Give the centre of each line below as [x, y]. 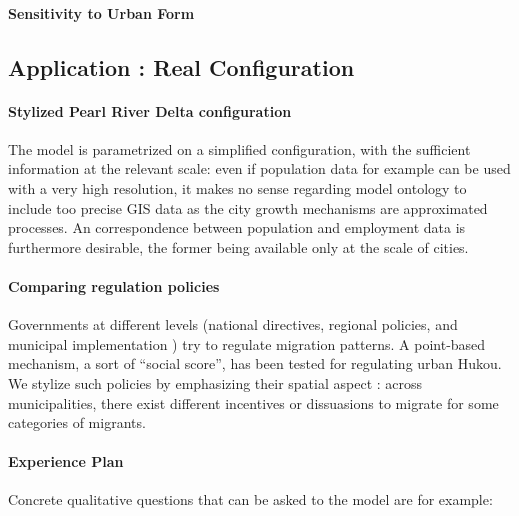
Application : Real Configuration [181, 66]
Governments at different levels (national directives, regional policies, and [233, 324]
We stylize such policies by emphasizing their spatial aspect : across [215, 382]
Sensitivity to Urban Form [101, 12]
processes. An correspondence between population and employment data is [237, 227]
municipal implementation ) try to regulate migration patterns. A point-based [247, 343]
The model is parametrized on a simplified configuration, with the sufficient [239, 148]
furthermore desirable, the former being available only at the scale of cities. [238, 246]
